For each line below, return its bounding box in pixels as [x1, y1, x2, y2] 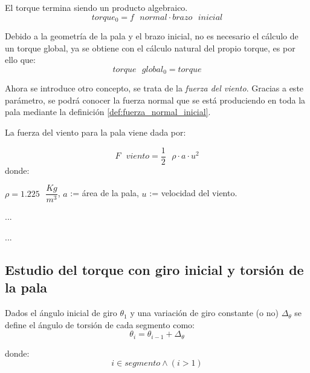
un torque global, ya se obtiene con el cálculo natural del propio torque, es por [5, 41, 295, 54]
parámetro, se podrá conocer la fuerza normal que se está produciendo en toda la [5, 93, 306, 106]
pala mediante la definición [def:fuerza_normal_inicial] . [5, 105, 211, 118]
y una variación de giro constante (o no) [130, 306, 279, 319]
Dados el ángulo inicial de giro [5, 306, 117, 319]
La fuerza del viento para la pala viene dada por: [5, 126, 186, 139]
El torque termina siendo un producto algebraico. [5, 1, 188, 13]
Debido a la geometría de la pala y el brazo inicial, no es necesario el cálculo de [5, 30, 299, 42]
